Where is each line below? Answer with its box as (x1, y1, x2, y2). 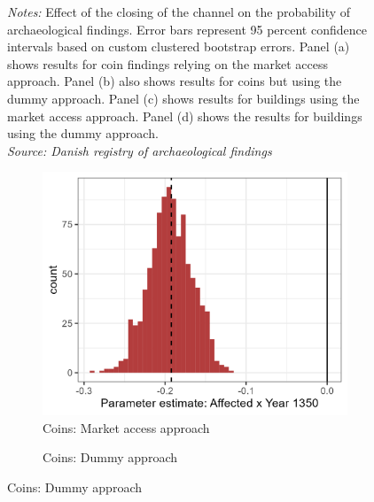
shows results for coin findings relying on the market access (7, 54, 328, 73)
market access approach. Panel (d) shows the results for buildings (7, 106, 362, 125)
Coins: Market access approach (43, 418, 210, 436)
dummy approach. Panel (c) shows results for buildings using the (7, 89, 360, 107)
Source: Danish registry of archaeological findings (7, 141, 272, 159)
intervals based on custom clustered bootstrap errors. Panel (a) (7, 37, 350, 56)
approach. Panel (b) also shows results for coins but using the (7, 72, 342, 90)
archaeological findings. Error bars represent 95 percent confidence (7, 19, 367, 38)
